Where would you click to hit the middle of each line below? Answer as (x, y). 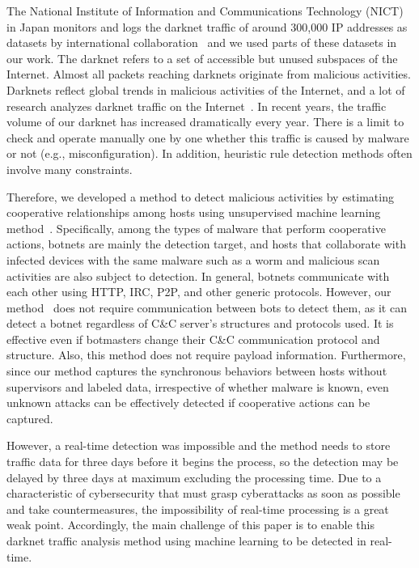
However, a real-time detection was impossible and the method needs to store (199, 445)
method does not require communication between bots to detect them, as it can (207, 307)
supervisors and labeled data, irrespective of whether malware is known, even (198, 386)
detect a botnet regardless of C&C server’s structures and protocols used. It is (200, 323)
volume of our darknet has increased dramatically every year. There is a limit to (205, 122)
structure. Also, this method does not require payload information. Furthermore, (206, 355)
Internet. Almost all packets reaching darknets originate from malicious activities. (209, 74)
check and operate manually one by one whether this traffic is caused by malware (208, 137)
